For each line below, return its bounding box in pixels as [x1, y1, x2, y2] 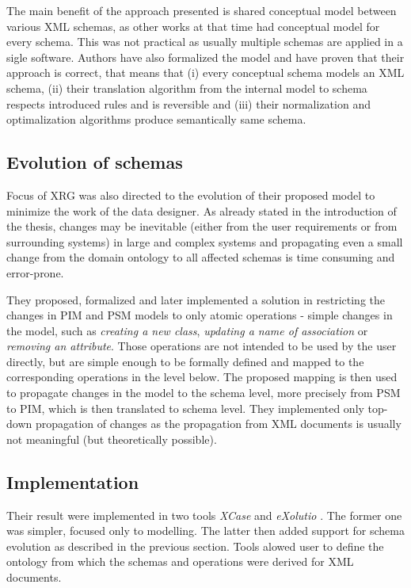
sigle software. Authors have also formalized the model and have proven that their [6, 48, 405, 65]
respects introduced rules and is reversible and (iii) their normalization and [6, 95, 371, 112]
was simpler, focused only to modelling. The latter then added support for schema [6, 522, 405, 539]
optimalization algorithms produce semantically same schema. [6, 111, 306, 128]
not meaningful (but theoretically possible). [6, 430, 217, 447]
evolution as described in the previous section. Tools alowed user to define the [6, 537, 384, 554]
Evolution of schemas [6, 150, 183, 174]
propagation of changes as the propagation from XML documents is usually [35, 415, 401, 432]
